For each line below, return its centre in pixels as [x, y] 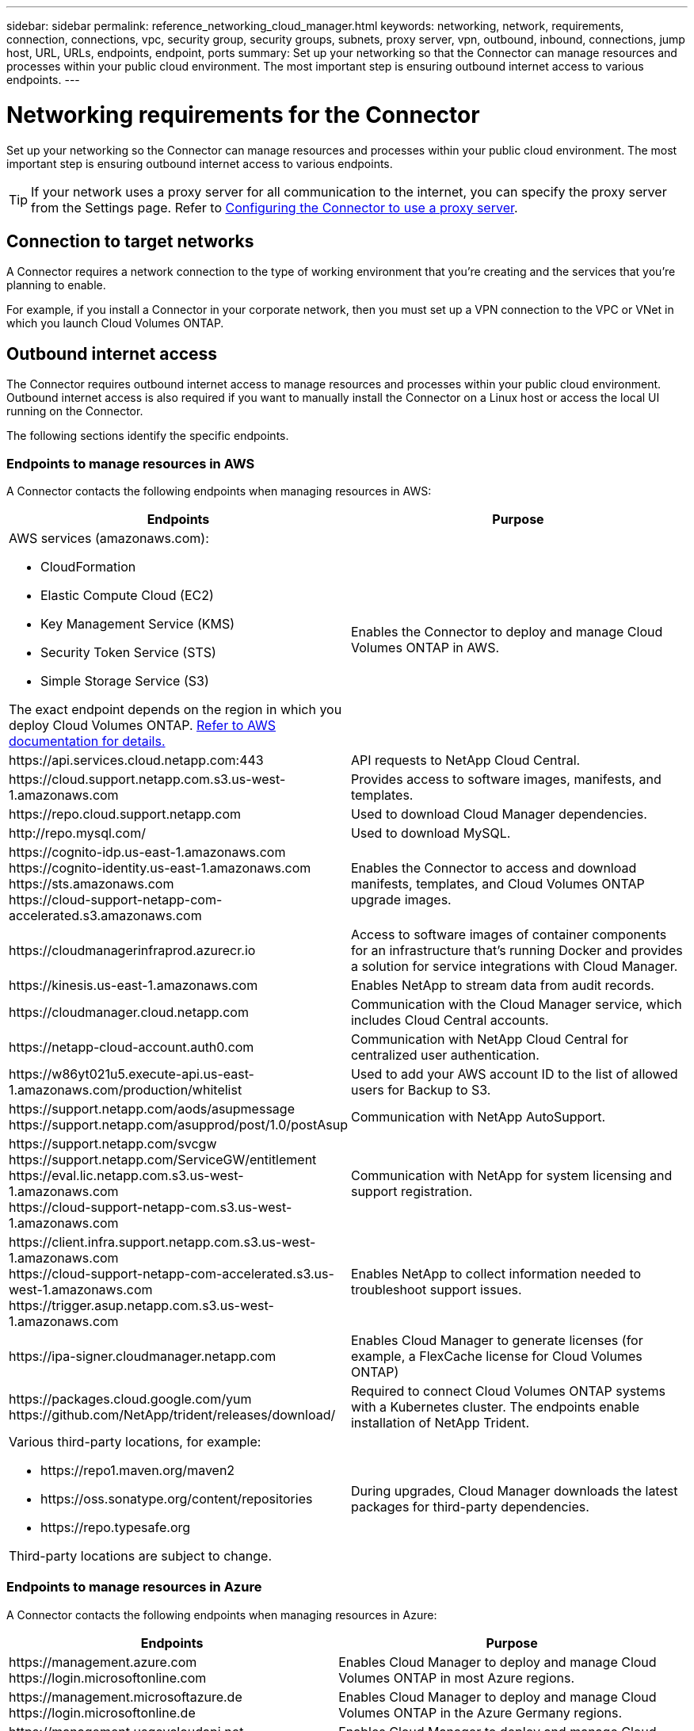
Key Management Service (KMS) [138, 623]
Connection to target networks [130, 241]
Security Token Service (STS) [128, 652]
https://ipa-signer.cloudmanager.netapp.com [143, 1356]
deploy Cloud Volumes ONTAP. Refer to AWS [143, 725]
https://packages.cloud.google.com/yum [130, 1399]
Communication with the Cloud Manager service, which [516, 1004]
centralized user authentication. [445, 1055]
